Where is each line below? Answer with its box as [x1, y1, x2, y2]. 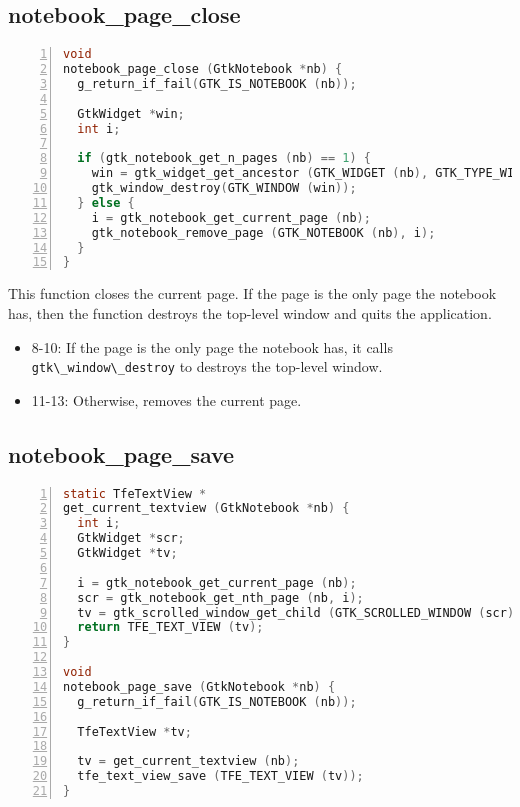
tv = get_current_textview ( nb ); [77, 754, 300, 769]
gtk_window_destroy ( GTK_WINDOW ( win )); [91, 181, 357, 196]
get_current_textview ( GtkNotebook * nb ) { [63, 501, 350, 516]
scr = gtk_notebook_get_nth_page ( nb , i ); [77, 590, 364, 605]
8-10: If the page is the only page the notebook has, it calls [31, 336, 393, 357]
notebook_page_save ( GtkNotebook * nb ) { [63, 679, 336, 694]
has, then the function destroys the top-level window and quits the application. [8, 302, 492, 323]
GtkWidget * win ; [77, 106, 185, 121]
